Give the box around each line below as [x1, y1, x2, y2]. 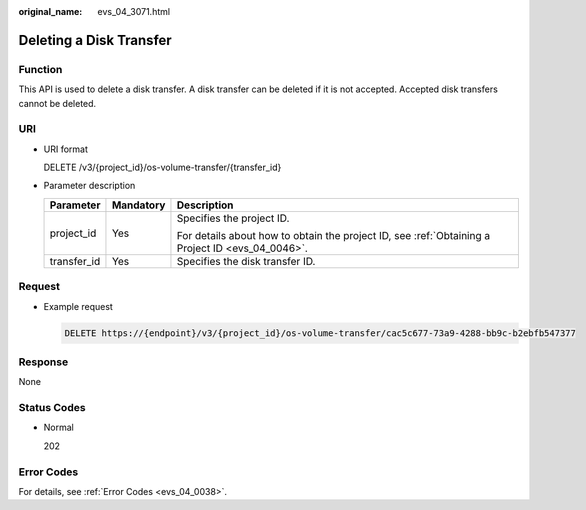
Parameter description [43, 180, 136, 192]
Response [18, 355, 69, 369]
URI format [43, 143, 89, 155]
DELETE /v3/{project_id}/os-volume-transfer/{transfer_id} [43, 161, 282, 174]
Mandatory [111, 198, 166, 212]
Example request [43, 300, 114, 312]
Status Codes [18, 401, 86, 415]
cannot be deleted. [18, 97, 97, 109]
